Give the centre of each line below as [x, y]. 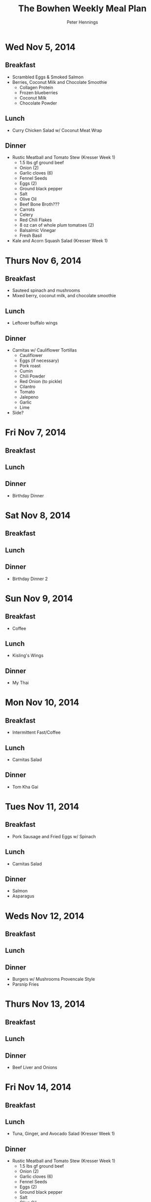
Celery [26, 215]
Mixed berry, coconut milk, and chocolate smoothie [64, 296]
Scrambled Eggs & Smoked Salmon [48, 77]
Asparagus [23, 896]
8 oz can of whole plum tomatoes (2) [57, 225]
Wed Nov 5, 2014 [40, 47]
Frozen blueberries [38, 92]
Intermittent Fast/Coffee [36, 732]
